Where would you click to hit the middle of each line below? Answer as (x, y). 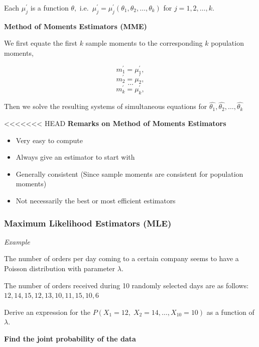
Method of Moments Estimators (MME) (76, 26)
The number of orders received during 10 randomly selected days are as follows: (126, 285)
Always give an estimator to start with (75, 157)
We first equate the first (41, 43)
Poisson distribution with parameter (60, 268)
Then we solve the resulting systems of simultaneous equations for (106, 106)
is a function (49, 8)
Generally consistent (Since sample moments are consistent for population (129, 173)
